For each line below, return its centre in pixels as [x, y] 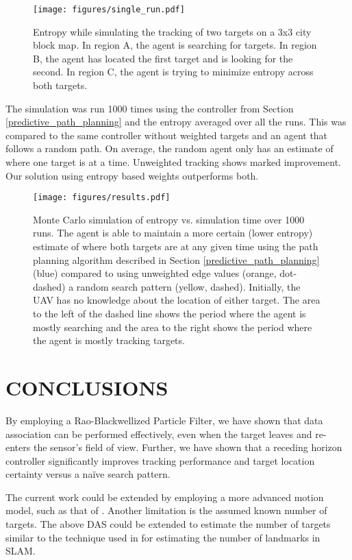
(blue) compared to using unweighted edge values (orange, [155, 273]
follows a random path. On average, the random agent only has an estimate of [169, 148]
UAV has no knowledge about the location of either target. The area [177, 300]
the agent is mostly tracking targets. [109, 340]
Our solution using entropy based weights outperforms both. [132, 175]
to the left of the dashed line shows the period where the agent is [169, 313]
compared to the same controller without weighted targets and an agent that [167, 135]
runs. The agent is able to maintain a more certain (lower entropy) [173, 233]
